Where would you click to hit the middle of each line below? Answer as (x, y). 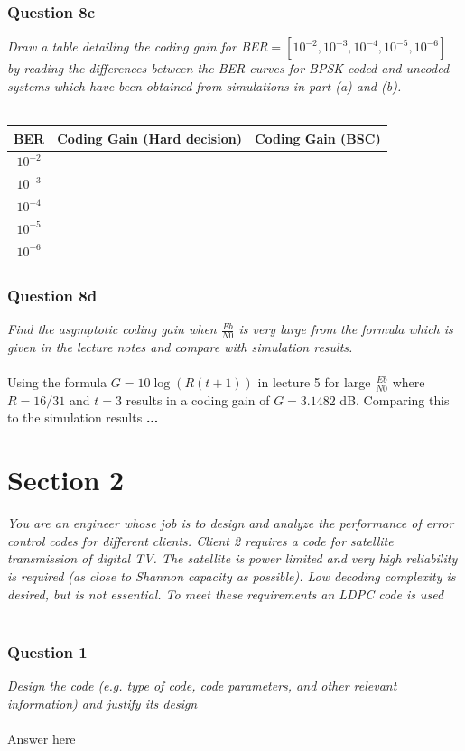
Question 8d (52, 295)
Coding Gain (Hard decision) (149, 138)
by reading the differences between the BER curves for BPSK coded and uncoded (228, 68)
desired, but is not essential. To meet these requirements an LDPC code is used (226, 593)
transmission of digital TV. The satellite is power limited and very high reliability (232, 558)
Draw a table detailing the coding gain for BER (138, 46)
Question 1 (47, 651)
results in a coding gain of (198, 399)
